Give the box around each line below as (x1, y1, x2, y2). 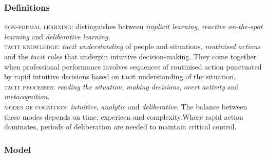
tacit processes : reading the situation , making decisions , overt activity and (4, 81, 239, 92)
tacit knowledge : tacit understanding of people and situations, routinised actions (4, 41, 261, 52)
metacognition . (4, 91, 50, 102)
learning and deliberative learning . (4, 31, 110, 41)
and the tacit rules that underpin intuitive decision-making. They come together (4, 51, 257, 61)
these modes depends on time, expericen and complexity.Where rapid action (4, 111, 243, 122)
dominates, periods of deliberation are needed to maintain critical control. (4, 121, 237, 132)
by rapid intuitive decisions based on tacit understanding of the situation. (4, 71, 236, 82)
